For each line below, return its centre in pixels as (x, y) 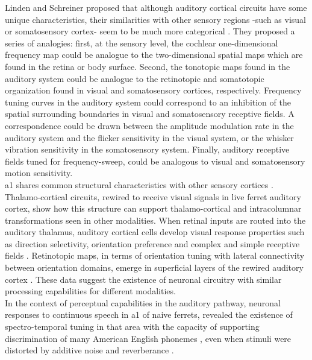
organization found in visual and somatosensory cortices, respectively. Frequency (153, 90)
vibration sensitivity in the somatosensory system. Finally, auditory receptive (147, 149)
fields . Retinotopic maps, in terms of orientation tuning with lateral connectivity (155, 255)
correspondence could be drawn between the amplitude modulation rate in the (149, 125)
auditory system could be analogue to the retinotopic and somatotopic (135, 78)
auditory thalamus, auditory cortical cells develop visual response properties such (155, 232)
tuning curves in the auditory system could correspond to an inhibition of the (148, 102)
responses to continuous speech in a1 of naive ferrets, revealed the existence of (149, 314)
